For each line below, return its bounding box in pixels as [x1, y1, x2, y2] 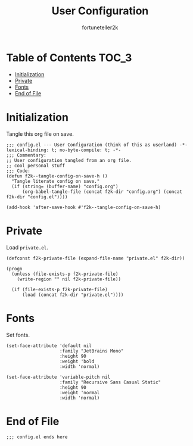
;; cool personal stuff [6, 163, 66, 169]
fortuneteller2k [82, 24, 119, 31]
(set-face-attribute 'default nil [6, 342, 92, 349]
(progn [6, 266, 23, 272]
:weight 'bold [59, 358, 95, 364]
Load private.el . [6, 244, 49, 251]
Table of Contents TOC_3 [6, 51, 132, 64]
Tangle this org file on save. [6, 130, 74, 138]
